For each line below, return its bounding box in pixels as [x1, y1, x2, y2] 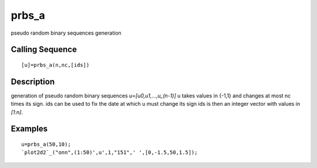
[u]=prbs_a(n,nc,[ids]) [21, 62, 90, 68]
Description [11, 76, 55, 86]
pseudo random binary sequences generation [11, 29, 122, 36]
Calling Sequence [11, 45, 77, 55]
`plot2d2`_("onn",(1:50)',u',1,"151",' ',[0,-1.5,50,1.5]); [21, 149, 198, 156]
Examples [11, 124, 48, 134]
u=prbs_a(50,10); [21, 141, 71, 148]
